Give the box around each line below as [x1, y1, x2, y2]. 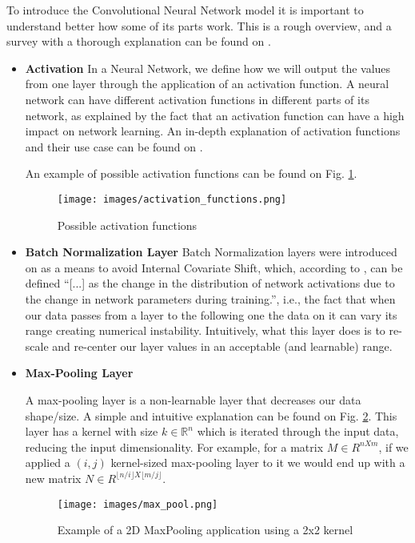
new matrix [25, 469, 82, 486]
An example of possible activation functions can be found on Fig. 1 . [25, 165, 357, 182]
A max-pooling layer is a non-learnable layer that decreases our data [25, 391, 361, 408]
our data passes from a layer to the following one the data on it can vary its [25, 306, 397, 323]
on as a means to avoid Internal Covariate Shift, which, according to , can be [25, 259, 403, 276]
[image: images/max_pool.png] [57, 498, 218, 510]
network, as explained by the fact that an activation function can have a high [25, 107, 405, 123]
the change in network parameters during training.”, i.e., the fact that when [25, 290, 396, 307]
